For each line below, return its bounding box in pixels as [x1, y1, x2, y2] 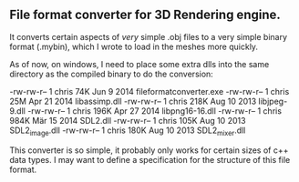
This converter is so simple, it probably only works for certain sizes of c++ [9, 145, 289, 156]
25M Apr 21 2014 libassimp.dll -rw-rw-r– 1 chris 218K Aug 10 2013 [9, 96, 257, 106]
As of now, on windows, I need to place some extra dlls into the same [9, 58, 270, 69]
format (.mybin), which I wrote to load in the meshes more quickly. [9, 41, 258, 52]
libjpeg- [258, 96, 288, 106]
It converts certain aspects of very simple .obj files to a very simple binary [9, 31, 288, 42]
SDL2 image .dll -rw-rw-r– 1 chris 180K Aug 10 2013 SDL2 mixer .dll [9, 125, 246, 137]
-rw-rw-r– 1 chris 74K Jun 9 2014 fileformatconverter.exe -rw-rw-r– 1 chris [9, 86, 290, 96]
